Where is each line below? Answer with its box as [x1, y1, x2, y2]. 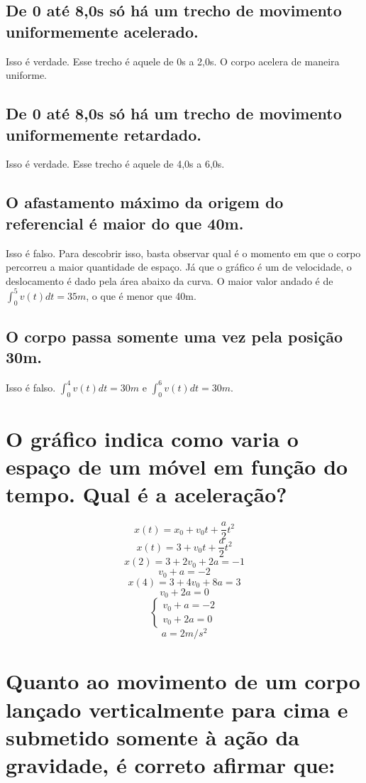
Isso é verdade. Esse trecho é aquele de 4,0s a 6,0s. [6, 156, 225, 171]
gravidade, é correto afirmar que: [6, 750, 335, 779]
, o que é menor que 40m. [86, 288, 196, 303]
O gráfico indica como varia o [6, 423, 299, 453]
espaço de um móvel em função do [6, 451, 348, 480]
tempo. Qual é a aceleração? [6, 480, 287, 509]
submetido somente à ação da [6, 722, 299, 751]
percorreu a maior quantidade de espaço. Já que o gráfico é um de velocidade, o [6, 259, 352, 274]
